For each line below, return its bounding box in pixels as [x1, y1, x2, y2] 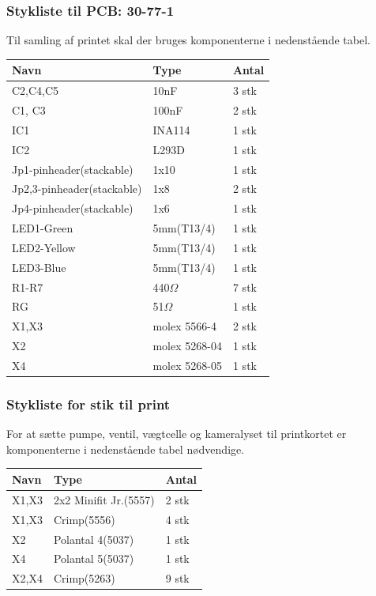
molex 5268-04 [152, 338, 222, 354]
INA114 [152, 121, 190, 138]
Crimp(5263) [53, 570, 115, 587]
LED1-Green [12, 220, 73, 236]
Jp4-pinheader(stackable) [12, 200, 133, 217]
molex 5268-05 [152, 356, 222, 373]
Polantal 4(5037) [53, 530, 134, 547]
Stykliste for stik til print [6, 394, 171, 413]
